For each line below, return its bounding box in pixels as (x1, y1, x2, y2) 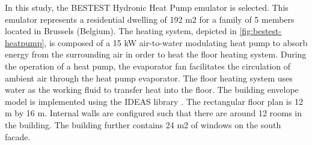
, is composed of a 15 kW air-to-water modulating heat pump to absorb (44, 36, 308, 49)
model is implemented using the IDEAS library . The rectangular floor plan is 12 (5, 95, 303, 107)
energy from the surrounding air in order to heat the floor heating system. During (5, 48, 307, 61)
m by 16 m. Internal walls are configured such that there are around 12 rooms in (5, 107, 302, 119)
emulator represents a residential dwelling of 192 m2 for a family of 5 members (5, 13, 295, 25)
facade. (5, 130, 31, 143)
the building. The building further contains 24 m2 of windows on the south (5, 118, 281, 131)
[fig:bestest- (239, 25, 282, 37)
